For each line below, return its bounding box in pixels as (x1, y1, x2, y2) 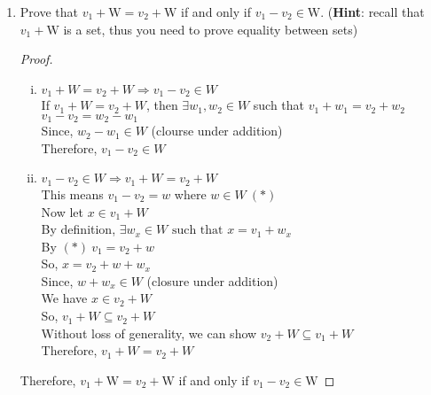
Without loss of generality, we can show (41, 323, 257, 342)
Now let (41, 202, 84, 221)
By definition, (41, 220, 116, 238)
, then (145, 96, 178, 114)
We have (41, 289, 88, 307)
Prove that (20, 3, 78, 20)
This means (41, 184, 104, 203)
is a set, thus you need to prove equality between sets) (63, 19, 358, 38)
